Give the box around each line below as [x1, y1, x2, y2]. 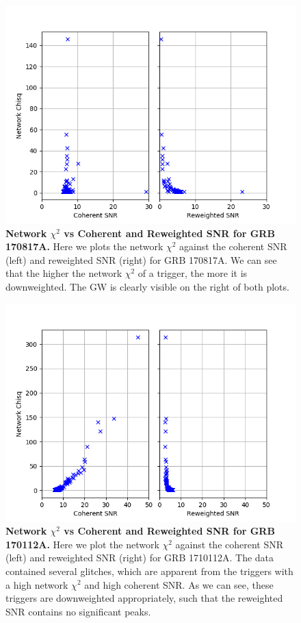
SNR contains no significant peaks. [5, 604, 151, 618]
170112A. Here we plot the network [5, 537, 159, 551]
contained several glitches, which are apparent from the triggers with [5, 563, 293, 578]
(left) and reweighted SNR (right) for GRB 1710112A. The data [5, 550, 274, 565]
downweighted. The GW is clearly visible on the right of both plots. [5, 279, 289, 293]
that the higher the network [5, 266, 122, 280]
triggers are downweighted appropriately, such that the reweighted [5, 591, 283, 605]
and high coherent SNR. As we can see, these [84, 577, 274, 591]
